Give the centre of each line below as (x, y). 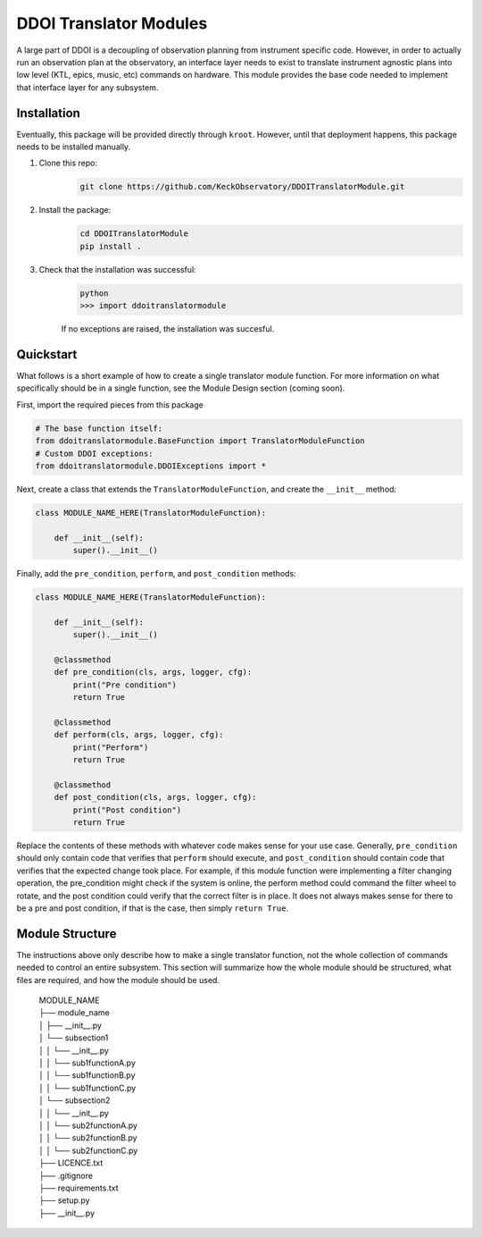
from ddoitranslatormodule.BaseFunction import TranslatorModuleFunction (200, 441)
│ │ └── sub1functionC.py (87, 1088)
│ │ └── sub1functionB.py (87, 1075)
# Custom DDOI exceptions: (94, 453)
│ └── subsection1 (74, 1038)
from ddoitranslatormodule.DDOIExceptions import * (151, 466)
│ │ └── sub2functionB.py (88, 1138)
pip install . (111, 246)
